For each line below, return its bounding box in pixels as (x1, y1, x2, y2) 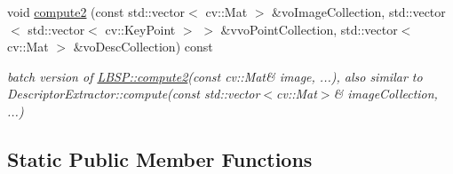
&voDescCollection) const (73, 37, 213, 56)
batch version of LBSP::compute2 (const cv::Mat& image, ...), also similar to (7, 67, 423, 85)
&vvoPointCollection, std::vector (220, 20, 398, 38)
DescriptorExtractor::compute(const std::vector (7, 84, 260, 103)
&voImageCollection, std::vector (272, 3, 446, 20)
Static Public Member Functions (7, 145, 313, 172)
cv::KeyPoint (105, 20, 176, 38)
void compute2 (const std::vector (7, 3, 186, 20)
